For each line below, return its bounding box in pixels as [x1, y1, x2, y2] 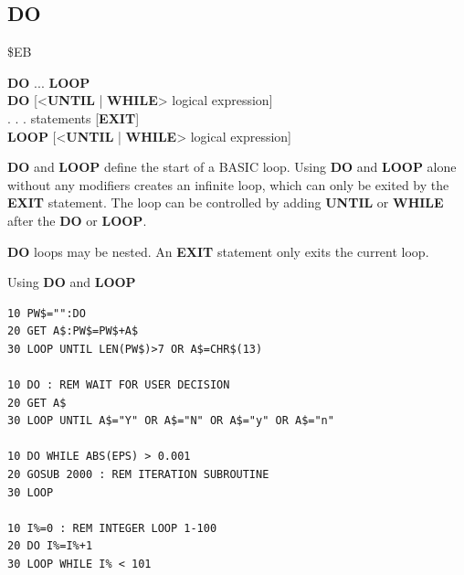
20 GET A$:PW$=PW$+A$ [7, 325, 139, 338]
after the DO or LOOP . [7, 210, 147, 229]
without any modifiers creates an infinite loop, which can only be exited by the [7, 175, 449, 194]
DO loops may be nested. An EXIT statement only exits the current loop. [7, 241, 429, 261]
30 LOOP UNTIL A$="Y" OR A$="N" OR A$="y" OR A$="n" [7, 414, 334, 428]
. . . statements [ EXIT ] [7, 108, 140, 127]
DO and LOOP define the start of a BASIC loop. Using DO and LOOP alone [7, 157, 457, 176]
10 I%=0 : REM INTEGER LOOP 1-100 [7, 521, 217, 535]
